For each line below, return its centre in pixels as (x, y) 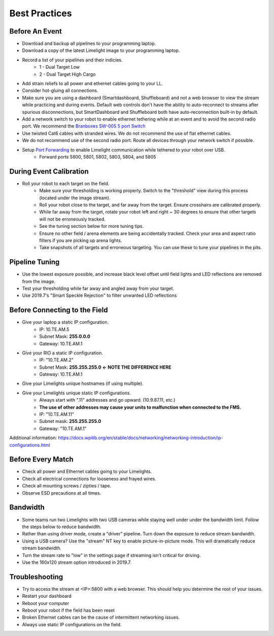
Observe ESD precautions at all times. (62, 493)
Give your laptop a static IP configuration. (65, 322)
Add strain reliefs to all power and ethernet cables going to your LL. (93, 83)
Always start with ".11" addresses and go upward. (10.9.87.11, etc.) (107, 400)
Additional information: (33, 438)
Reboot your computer (46, 603)
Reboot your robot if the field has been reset (68, 610)
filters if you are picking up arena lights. (81, 240)
